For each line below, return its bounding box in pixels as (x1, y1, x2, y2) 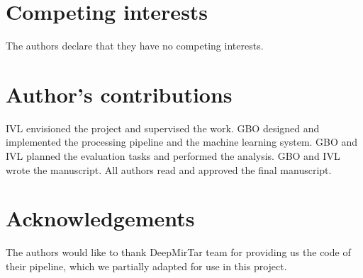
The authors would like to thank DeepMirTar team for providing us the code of (6, 245, 351, 260)
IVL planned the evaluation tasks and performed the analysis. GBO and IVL (6, 149, 340, 163)
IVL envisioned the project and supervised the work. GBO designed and (6, 120, 320, 135)
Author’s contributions (6, 79, 233, 108)
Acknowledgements (6, 204, 195, 233)
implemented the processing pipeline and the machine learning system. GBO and (6, 134, 358, 149)
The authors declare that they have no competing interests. (6, 38, 264, 53)
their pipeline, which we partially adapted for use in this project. (6, 258, 287, 273)
